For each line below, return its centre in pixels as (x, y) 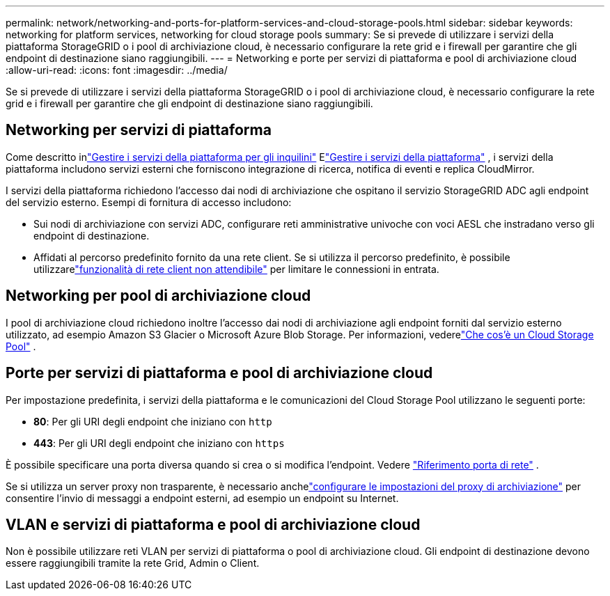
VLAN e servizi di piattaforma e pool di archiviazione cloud (213, 524)
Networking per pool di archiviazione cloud (158, 296)
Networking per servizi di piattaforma (139, 130)
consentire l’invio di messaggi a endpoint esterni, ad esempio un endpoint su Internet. (202, 498)
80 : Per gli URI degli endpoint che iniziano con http (153, 421)
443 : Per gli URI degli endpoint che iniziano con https (159, 443)
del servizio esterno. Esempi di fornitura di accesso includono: (149, 202)
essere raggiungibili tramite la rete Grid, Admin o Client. (133, 563)
